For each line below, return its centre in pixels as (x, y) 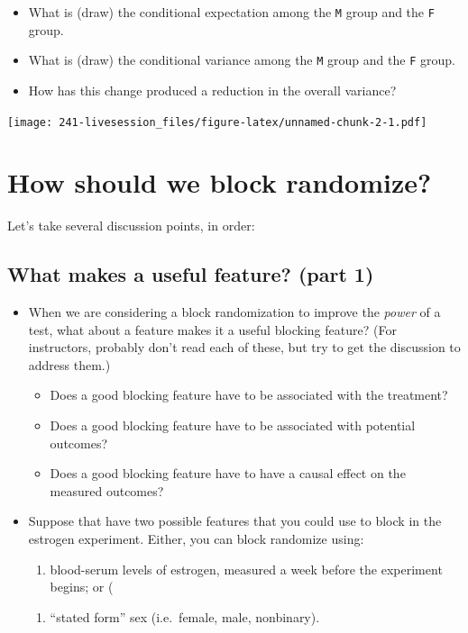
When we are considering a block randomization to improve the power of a (234, 312)
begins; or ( (82, 587)
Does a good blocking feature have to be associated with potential (233, 425)
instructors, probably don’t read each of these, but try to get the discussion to (244, 347)
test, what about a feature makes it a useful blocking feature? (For (212, 329)
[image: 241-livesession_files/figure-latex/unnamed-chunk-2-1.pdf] (217, 122)
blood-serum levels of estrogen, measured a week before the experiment (246, 569)
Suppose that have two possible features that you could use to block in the (235, 521)
